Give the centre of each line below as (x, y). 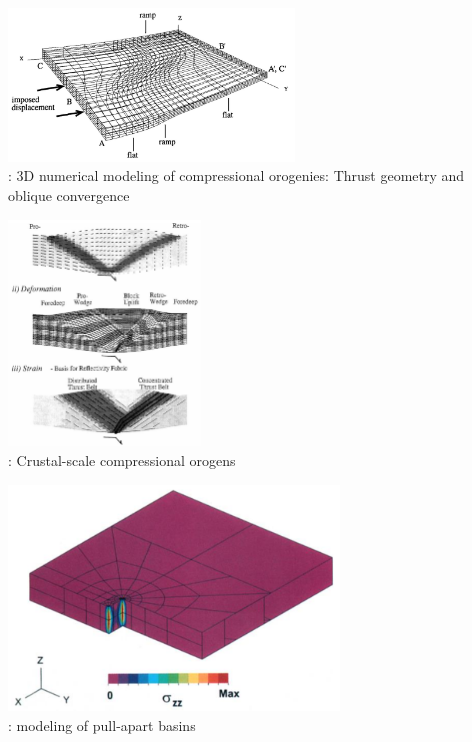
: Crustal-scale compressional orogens (122, 460)
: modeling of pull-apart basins (102, 724)
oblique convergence (69, 195)
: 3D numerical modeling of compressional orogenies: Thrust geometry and (236, 175)
